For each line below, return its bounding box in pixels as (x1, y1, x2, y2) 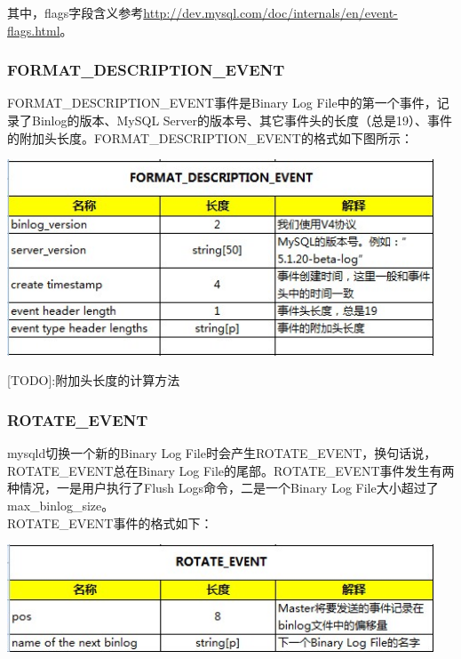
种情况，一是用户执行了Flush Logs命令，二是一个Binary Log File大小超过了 (7, 478, 439, 497)
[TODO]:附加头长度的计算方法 (7, 371, 180, 390)
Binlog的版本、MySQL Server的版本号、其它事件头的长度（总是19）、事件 (31, 111, 452, 129)
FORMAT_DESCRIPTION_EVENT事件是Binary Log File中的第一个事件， (7, 93, 437, 112)
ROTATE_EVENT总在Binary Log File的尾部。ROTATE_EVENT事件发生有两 (7, 461, 455, 479)
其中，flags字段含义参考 (7, 4, 144, 21)
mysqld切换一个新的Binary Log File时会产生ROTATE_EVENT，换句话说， (7, 444, 437, 462)
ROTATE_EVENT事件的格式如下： (7, 513, 213, 532)
